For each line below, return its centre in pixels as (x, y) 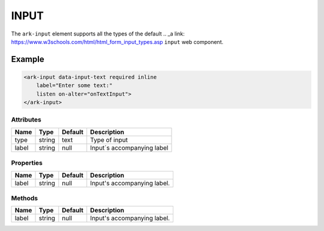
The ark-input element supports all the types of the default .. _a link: (98, 34)
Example (28, 59)
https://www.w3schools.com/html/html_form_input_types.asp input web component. (117, 42)
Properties (27, 163)
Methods (25, 198)
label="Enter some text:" (74, 85)
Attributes (26, 120)
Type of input (109, 140)
